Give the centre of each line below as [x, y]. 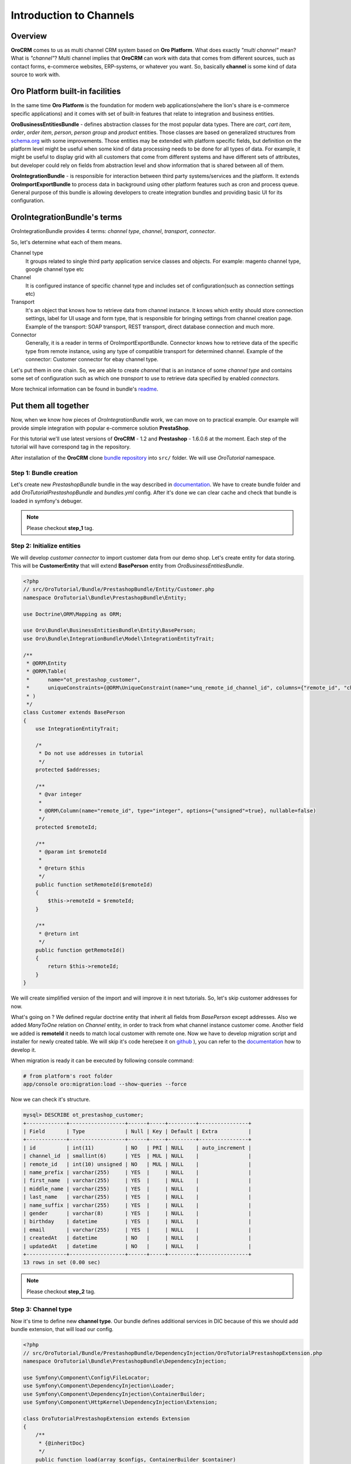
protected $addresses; [68, 770]
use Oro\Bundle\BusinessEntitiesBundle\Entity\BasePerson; [109, 630]
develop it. [23, 1050]
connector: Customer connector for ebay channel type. [92, 360]
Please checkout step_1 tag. [60, 528]
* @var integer [60, 794]
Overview [29, 36]
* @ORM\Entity [47, 663]
